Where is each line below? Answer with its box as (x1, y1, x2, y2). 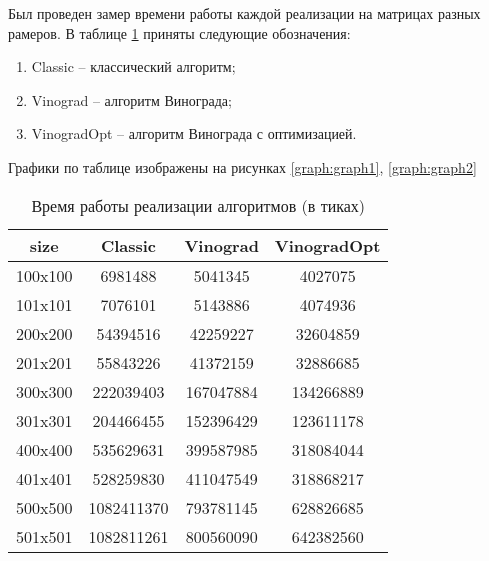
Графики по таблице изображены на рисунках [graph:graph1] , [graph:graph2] (8, 156, 477, 177)
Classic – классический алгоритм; (31, 56, 236, 77)
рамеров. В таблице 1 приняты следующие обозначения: (8, 22, 351, 43)
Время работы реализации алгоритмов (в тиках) (31, 193, 366, 217)
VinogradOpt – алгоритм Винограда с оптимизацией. (31, 123, 357, 144)
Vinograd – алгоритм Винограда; (31, 89, 232, 110)
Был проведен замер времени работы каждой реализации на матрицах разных (8, 3, 481, 23)
